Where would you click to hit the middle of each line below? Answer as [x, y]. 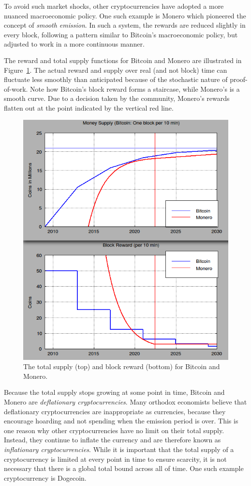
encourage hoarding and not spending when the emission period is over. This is [121, 421]
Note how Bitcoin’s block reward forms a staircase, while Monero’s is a [135, 89]
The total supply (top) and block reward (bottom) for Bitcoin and [122, 366]
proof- [239, 79]
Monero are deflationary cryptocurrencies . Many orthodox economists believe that [125, 402]
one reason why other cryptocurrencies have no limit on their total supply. [114, 430]
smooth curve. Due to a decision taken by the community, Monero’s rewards [117, 98]
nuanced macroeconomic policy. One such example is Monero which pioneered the [125, 15]
